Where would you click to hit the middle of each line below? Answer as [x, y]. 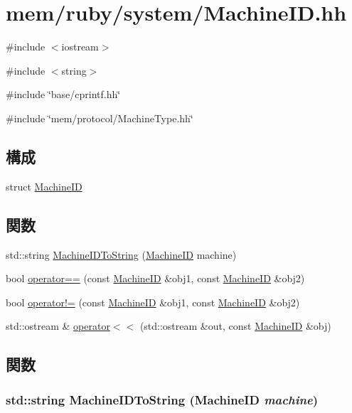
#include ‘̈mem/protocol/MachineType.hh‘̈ [100, 118]
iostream [80, 47]
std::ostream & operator [58, 326]
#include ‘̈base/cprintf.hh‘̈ [63, 94]
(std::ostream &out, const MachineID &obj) [235, 326]
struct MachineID [44, 186]
